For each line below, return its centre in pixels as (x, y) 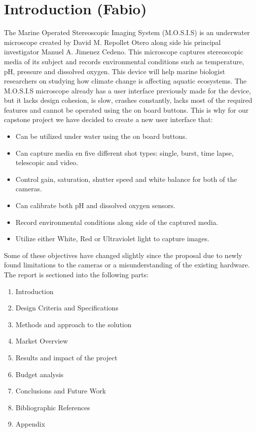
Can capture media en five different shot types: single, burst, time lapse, (125, 152)
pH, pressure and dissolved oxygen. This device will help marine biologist (115, 71)
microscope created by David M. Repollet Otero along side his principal (112, 42)
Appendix (30, 424)
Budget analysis (39, 374)
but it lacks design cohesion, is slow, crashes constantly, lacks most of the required (128, 100)
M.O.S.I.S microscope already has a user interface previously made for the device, (128, 90)
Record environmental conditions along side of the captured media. (117, 222)
